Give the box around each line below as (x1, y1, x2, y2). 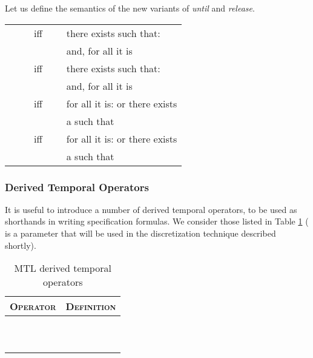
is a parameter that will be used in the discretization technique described (5, 227, 276, 239)
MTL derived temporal (14, 261, 111, 275)
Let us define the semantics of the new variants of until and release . (5, 2, 255, 14)
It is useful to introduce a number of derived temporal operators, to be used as (5, 203, 297, 215)
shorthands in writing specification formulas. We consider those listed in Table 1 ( (5, 215, 309, 228)
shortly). (5, 238, 36, 251)
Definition (65, 299, 116, 314)
